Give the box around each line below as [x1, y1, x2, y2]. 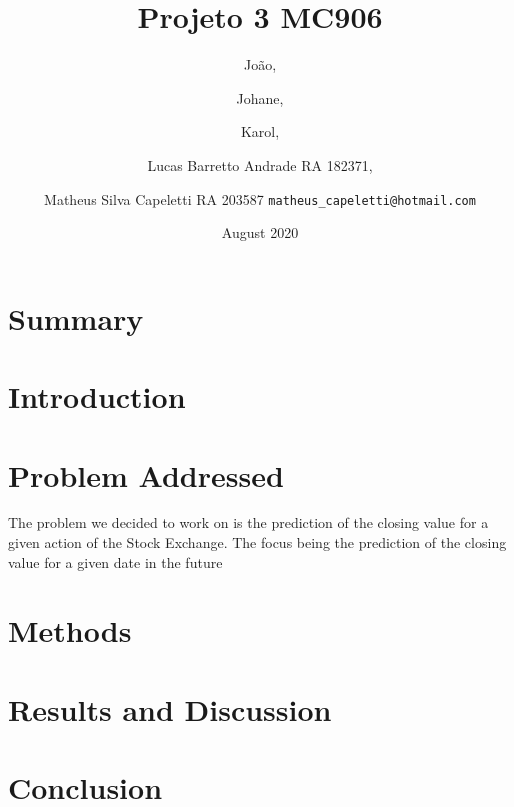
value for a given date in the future [8, 551, 223, 572]
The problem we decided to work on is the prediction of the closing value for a [8, 512, 489, 533]
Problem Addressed [8, 454, 284, 495]
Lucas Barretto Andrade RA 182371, [147, 154, 373, 175]
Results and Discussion [8, 688, 332, 729]
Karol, [240, 121, 280, 142]
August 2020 [221, 222, 299, 243]
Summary [8, 297, 144, 338]
